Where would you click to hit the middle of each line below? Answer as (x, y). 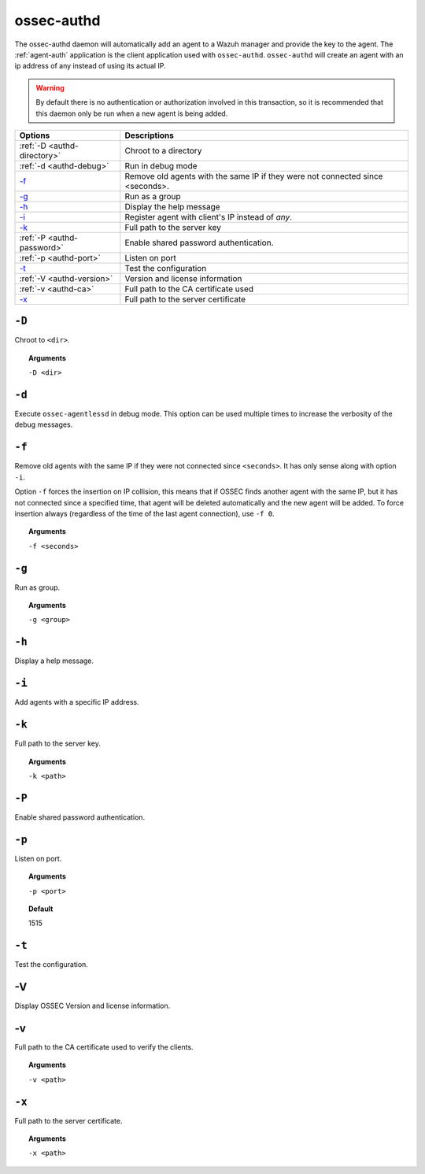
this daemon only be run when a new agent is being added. (132, 113)
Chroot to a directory (163, 150)
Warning (50, 87)
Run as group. (37, 587)
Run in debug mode (161, 165)
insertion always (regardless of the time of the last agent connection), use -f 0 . (144, 513)
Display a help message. (54, 661)
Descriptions (150, 135)
